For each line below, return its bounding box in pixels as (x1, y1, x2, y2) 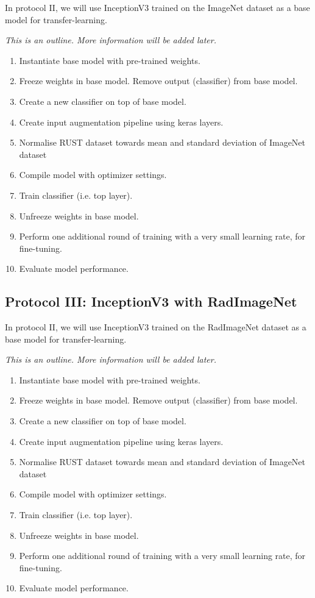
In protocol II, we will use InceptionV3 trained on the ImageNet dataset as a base (5, 1, 310, 13)
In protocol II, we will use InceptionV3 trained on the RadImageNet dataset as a (5, 321, 306, 333)
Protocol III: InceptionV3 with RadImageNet (5, 292, 297, 311)
